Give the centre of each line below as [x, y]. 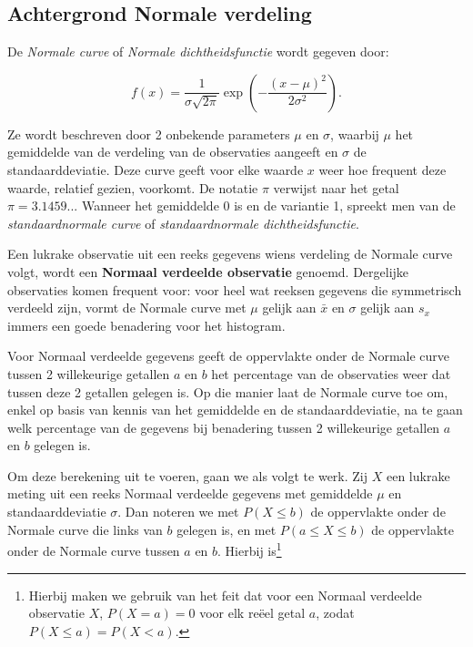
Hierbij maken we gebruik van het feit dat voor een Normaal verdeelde [225, 595]
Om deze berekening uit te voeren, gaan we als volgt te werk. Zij [188, 475]
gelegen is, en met [226, 529]
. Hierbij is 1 [250, 549]
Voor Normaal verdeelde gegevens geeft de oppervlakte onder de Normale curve [229, 356]
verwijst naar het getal [336, 187]
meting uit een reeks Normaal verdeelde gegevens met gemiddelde [190, 493]
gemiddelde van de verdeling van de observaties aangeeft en [173, 152]
